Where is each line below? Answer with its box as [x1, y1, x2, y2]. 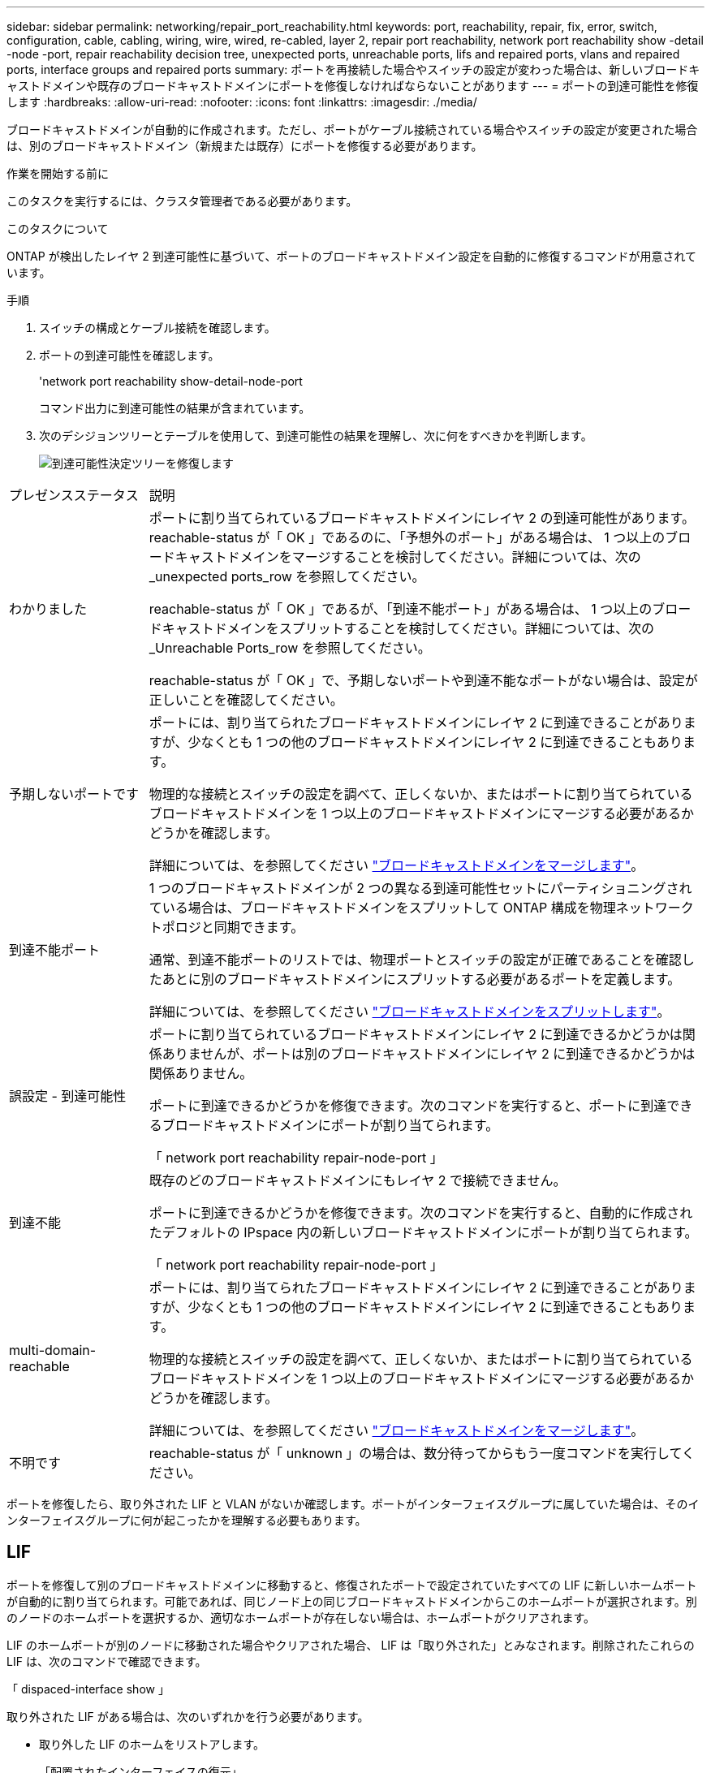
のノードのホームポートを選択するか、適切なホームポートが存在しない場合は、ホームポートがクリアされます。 [6, 1610, 596, 1624]
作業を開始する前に [6, 166, 109, 180]
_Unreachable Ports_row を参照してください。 [149, 640, 431, 656]
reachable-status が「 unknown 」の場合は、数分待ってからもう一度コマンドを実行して [149, 1445, 683, 1461]
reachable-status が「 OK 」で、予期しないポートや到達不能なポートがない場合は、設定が [149, 672, 698, 688]
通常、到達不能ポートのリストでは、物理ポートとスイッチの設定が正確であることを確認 [149, 951, 682, 968]
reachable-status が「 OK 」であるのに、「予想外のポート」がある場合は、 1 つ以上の [149, 529, 666, 546]
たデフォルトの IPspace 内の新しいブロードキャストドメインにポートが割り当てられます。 [149, 1224, 698, 1240]
